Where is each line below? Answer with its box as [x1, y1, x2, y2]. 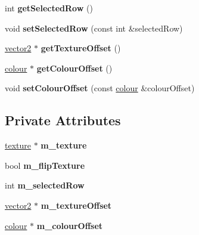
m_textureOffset [41, 199, 112, 211]
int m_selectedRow [5, 179, 85, 191]
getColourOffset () [36, 61, 113, 74]
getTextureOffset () [41, 42, 121, 54]
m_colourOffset [36, 219, 103, 231]
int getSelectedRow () [5, 2, 93, 14]
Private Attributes [5, 111, 121, 129]
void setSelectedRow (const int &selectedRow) [5, 21, 183, 34]
